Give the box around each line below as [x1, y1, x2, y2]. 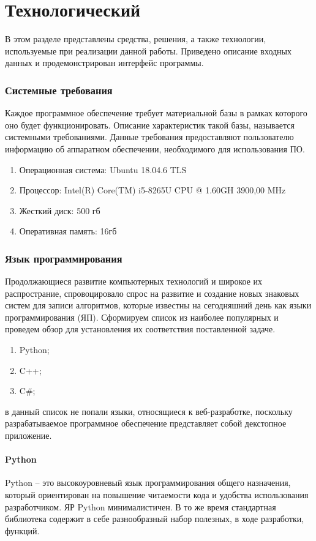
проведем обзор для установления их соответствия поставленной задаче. [5, 323, 276, 335]
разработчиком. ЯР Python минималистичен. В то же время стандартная [5, 500, 276, 513]
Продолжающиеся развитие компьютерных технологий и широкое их [5, 275, 263, 288]
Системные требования [5, 82, 113, 97]
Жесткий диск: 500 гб [19, 204, 100, 217]
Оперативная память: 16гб [19, 225, 117, 237]
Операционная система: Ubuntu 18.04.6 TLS [19, 163, 187, 176]
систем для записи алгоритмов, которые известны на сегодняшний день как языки [5, 299, 312, 312]
